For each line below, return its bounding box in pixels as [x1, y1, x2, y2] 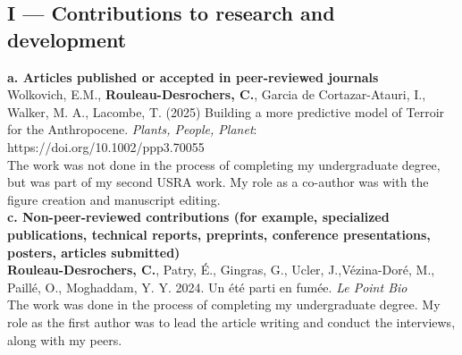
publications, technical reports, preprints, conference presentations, [7, 224, 431, 243]
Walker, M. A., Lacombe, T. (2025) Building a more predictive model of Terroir [7, 102, 445, 121]
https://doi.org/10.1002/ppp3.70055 [7, 137, 205, 156]
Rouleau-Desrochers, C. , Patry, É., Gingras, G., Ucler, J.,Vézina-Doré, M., [7, 260, 435, 279]
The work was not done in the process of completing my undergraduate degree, [7, 155, 441, 173]
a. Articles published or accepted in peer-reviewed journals [7, 67, 379, 86]
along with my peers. [7, 330, 122, 349]
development [7, 25, 127, 53]
